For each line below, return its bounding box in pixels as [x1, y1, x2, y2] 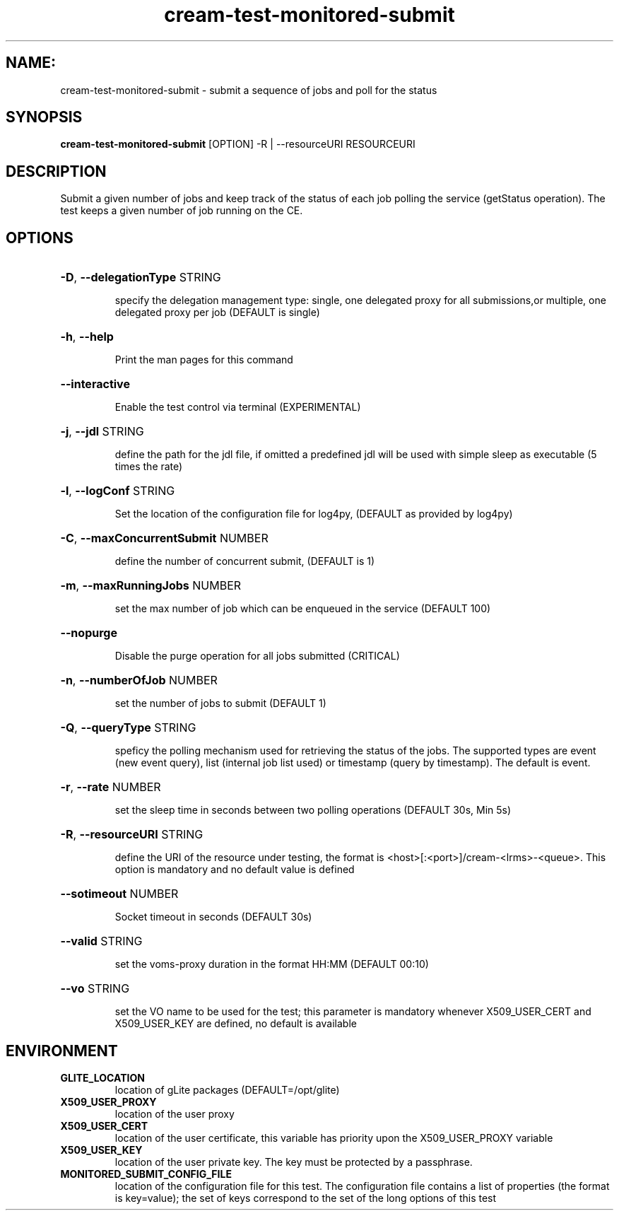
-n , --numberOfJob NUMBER [60, 673, 218, 688]
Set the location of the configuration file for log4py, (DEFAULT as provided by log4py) [114, 508, 513, 520]
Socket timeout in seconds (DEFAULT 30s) [114, 911, 312, 923]
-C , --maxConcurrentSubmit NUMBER [60, 531, 269, 546]
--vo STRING [60, 981, 130, 996]
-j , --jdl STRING [60, 424, 144, 439]
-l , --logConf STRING [60, 484, 175, 498]
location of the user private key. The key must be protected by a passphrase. [114, 1155, 473, 1168]
